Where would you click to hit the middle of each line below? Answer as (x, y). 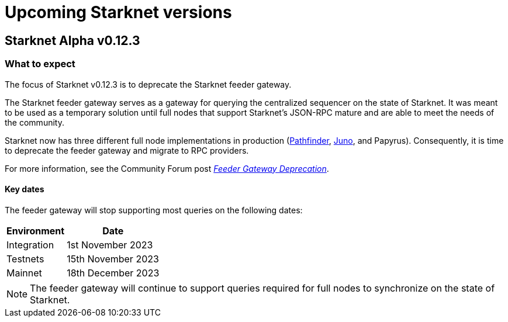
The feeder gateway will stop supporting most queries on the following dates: (154, 210)
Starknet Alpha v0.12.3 (72, 40)
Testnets (25, 259)
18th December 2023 (113, 273)
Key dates (25, 189)
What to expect (40, 64)
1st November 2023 (110, 245)
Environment (36, 231)
